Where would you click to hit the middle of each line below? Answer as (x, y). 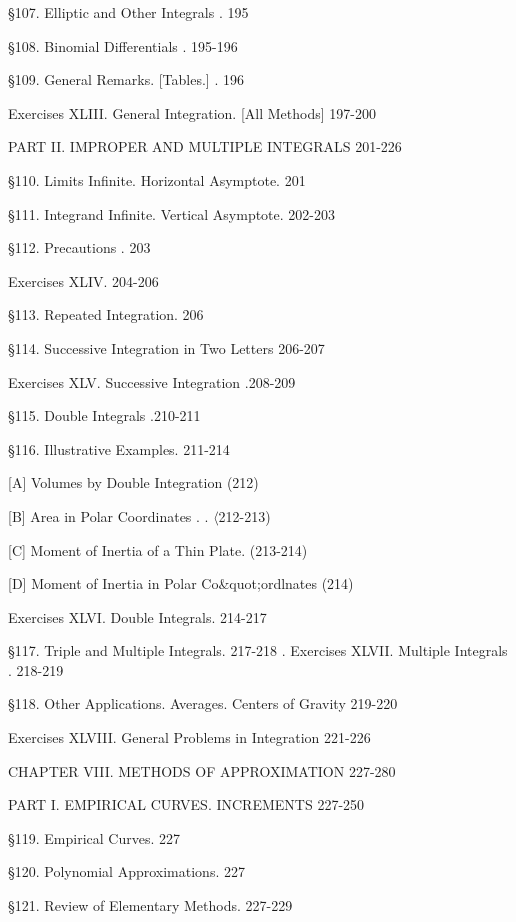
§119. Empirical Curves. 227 (94, 837)
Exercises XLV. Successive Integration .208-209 (152, 381)
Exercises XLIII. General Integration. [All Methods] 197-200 (192, 112)
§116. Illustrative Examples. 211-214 (119, 448)
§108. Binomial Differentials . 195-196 (123, 45)
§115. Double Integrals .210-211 (104, 415)
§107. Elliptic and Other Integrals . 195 (128, 12)
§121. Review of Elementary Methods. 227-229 (150, 905)
